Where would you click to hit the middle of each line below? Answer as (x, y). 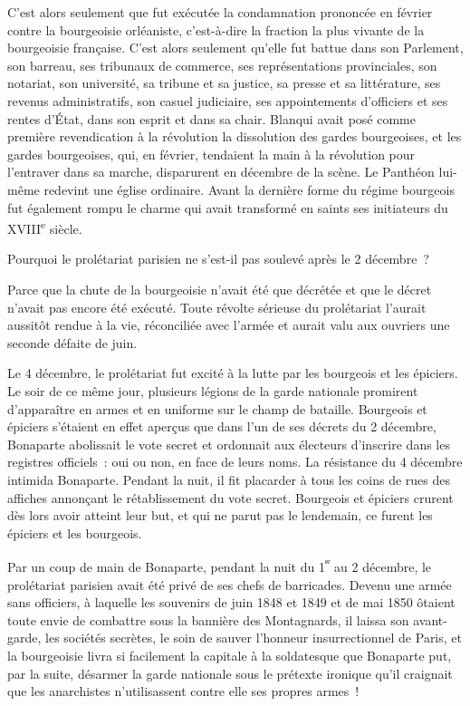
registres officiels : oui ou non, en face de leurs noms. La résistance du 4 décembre (235, 462)
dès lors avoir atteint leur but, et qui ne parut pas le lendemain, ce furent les (220, 515)
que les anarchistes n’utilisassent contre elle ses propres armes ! (183, 691)
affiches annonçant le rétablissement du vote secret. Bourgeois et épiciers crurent (230, 497)
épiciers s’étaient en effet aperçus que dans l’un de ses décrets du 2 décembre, (222, 426)
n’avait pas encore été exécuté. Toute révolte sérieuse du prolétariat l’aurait (217, 307)
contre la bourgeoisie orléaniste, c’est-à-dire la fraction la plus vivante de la (216, 29)
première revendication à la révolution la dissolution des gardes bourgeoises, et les (235, 136)
